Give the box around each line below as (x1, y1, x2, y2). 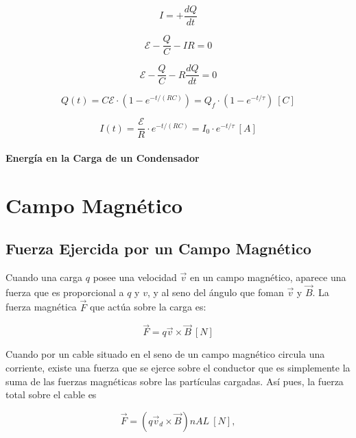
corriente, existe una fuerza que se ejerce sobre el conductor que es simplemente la (5, 361, 351, 375)
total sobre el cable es (5, 387, 97, 402)
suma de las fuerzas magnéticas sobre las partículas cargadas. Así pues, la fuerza (5, 374, 344, 388)
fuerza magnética (5, 300, 77, 314)
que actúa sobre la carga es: (89, 300, 206, 314)
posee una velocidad (93, 270, 177, 284)
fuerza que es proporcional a (5, 284, 124, 299)
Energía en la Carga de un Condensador (5, 150, 200, 165)
